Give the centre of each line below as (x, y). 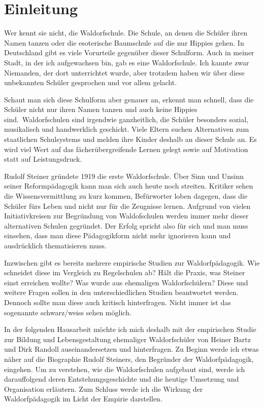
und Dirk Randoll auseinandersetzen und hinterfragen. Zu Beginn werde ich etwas (131, 349)
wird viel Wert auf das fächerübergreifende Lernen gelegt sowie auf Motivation (126, 149)
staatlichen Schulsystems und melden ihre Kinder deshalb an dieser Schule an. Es (130, 139)
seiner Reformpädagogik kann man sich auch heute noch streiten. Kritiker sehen (129, 186)
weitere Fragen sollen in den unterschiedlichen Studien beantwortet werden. (121, 292)
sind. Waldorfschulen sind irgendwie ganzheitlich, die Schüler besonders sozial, (126, 119)
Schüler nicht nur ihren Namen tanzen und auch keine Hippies (101, 109)
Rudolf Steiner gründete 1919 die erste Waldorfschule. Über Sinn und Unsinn (124, 176)
